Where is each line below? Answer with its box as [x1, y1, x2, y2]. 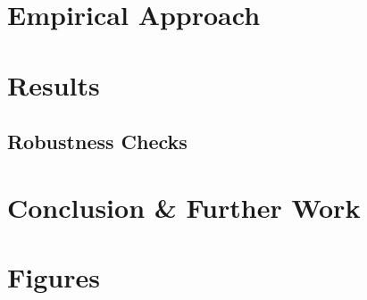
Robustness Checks [7, 128, 188, 155]
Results [7, 66, 100, 103]
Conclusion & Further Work [7, 188, 361, 225]
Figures [7, 259, 100, 296]
